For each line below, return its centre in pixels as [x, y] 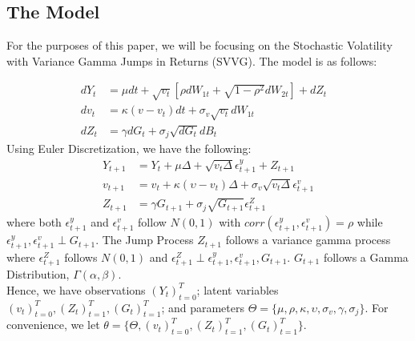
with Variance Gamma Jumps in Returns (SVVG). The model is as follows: [192, 60]
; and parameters [203, 307]
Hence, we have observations [76, 289]
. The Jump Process [145, 240]
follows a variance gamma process [308, 240]
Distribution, [38, 274]
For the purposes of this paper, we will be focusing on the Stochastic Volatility [199, 45]
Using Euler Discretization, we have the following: [129, 148]
